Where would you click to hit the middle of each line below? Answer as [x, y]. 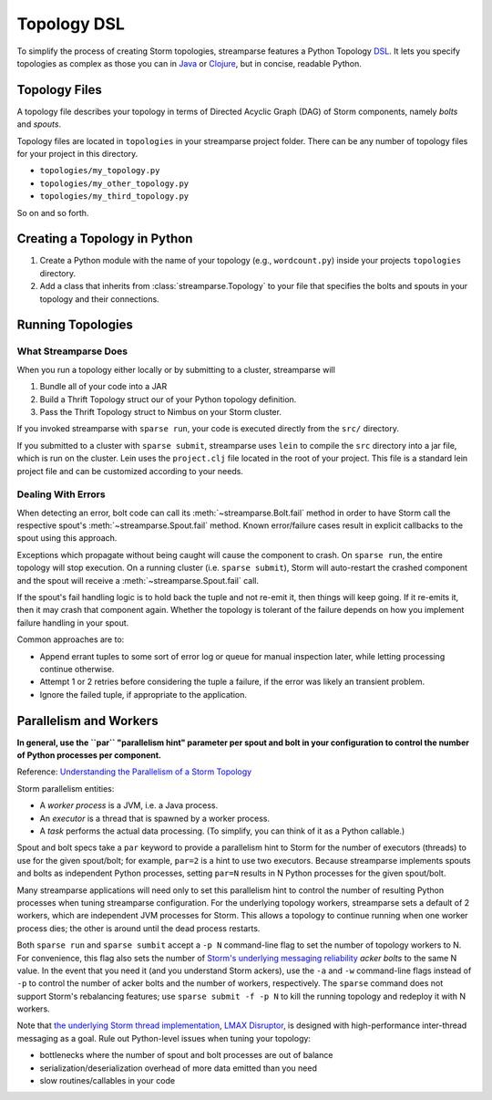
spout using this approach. [67, 538]
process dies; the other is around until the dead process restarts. [138, 928]
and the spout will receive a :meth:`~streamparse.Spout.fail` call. [138, 580]
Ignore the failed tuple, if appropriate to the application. [143, 694]
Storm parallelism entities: [66, 788]
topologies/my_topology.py [100, 171]
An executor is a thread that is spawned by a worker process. [155, 818]
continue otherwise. [77, 669]
